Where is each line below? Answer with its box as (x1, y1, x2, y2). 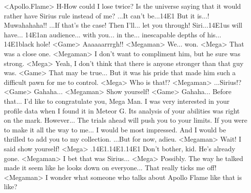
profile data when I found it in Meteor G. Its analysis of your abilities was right (4, 105, 240, 115)
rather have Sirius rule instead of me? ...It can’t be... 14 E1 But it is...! (4, 10, 209, 20)
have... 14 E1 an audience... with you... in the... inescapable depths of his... (4, 29, 221, 39)
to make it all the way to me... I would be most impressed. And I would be (4, 124, 226, 134)
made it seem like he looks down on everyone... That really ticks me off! (4, 162, 217, 173)
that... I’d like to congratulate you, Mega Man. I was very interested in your (4, 96, 230, 106)
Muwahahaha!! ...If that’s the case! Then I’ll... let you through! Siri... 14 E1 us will (4, 20, 242, 30)
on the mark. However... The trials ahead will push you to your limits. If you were (4, 115, 248, 125)
